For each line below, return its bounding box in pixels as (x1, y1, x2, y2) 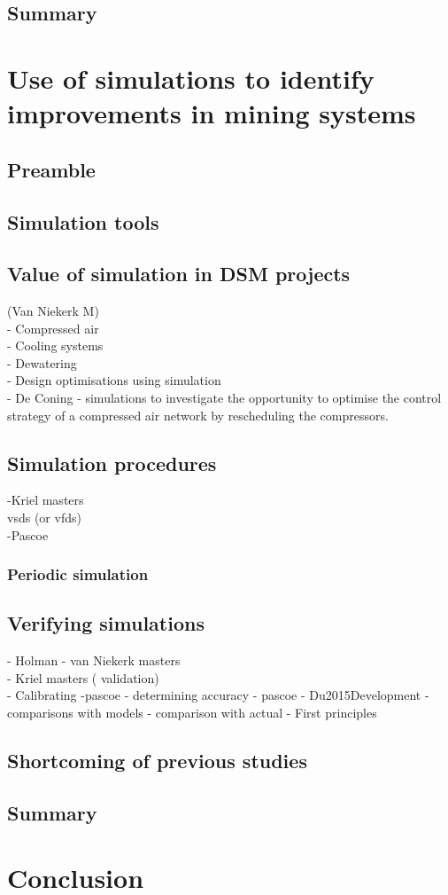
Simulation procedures (7, 449, 217, 476)
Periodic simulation (7, 563, 149, 585)
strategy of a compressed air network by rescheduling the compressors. (7, 405, 389, 424)
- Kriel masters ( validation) (7, 668, 159, 687)
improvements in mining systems (7, 95, 416, 131)
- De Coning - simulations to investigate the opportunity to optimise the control (7, 389, 442, 407)
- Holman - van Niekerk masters (7, 651, 181, 670)
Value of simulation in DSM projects (7, 260, 351, 287)
